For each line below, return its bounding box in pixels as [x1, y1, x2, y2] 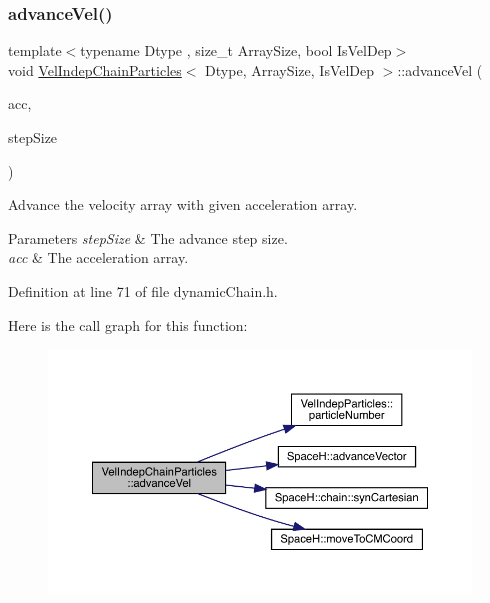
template [8, 40, 62, 61]
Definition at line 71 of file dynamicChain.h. [8, 280, 278, 301]
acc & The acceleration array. [8, 247, 189, 268]
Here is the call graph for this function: [8, 314, 248, 335]
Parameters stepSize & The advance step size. [8, 227, 288, 248]
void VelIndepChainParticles [8, 59, 182, 80]
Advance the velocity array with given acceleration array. [8, 194, 358, 215]
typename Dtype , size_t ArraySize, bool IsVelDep [80, 40, 392, 61]
